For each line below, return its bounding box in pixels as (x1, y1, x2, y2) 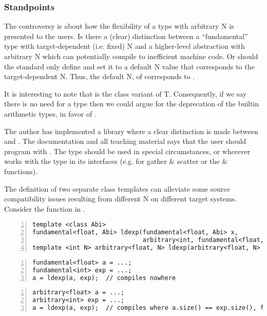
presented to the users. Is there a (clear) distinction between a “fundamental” (4, 30, 248, 41)
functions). (4, 165, 38, 176)
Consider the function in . (4, 203, 85, 214)
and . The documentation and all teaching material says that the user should (4, 136, 246, 146)
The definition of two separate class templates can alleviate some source (4, 183, 230, 194)
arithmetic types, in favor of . (4, 108, 97, 119)
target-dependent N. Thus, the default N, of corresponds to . (4, 71, 195, 82)
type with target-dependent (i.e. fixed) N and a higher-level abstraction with (4, 41, 245, 51)
